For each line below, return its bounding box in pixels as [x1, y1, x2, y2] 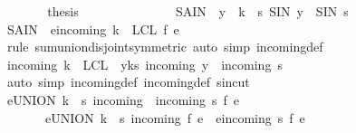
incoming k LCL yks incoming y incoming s [6, 54, 283, 73]
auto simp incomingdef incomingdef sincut [6, 72, 250, 91]
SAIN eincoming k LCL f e [6, 19, 179, 38]
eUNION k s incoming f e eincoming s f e [44, 108, 305, 127]
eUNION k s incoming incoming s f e [6, 90, 240, 109]
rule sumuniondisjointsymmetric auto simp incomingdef [6, 37, 323, 56]
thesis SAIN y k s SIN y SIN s [47, 2, 349, 20]
